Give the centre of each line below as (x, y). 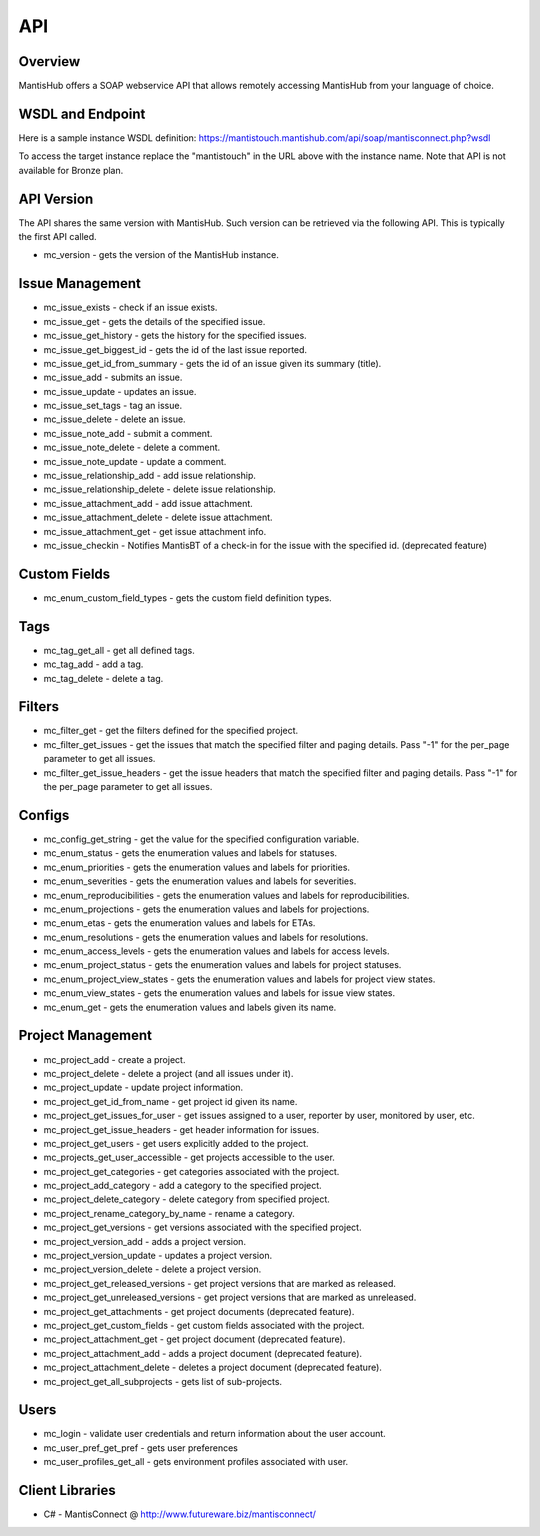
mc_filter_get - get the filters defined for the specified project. (171, 731)
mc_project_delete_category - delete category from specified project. (186, 1199)
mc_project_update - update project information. (143, 1087)
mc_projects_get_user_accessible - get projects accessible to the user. (189, 1157)
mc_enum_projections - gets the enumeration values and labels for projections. (206, 909)
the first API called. (57, 237)
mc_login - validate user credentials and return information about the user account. (215, 1434)
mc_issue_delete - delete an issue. (114, 419)
